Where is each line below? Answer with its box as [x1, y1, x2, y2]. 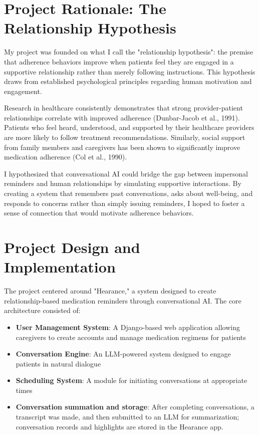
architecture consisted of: [4, 305, 81, 315]
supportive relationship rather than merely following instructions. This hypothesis [4, 66, 255, 76]
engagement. [4, 85, 42, 96]
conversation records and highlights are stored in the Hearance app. [16, 421, 223, 431]
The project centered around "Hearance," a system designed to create [4, 285, 216, 296]
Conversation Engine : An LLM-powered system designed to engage [16, 348, 231, 359]
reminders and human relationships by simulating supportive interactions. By [4, 178, 241, 188]
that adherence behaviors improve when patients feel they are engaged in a [4, 56, 234, 66]
